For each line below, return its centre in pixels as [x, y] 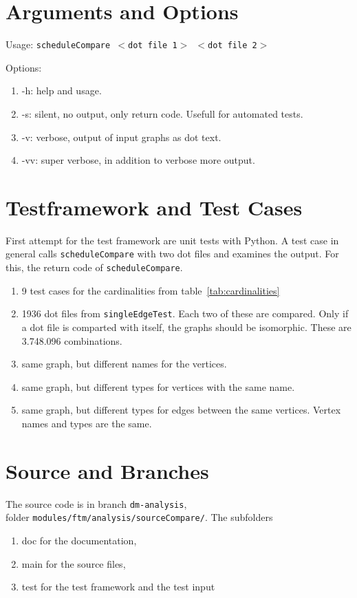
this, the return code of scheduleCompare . [94, 267]
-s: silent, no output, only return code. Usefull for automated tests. [162, 113]
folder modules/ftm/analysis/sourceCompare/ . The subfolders [139, 517]
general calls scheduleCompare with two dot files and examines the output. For [172, 254]
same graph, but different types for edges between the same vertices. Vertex [181, 410]
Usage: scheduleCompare [58, 44]
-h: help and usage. [62, 90]
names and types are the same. [87, 423]
